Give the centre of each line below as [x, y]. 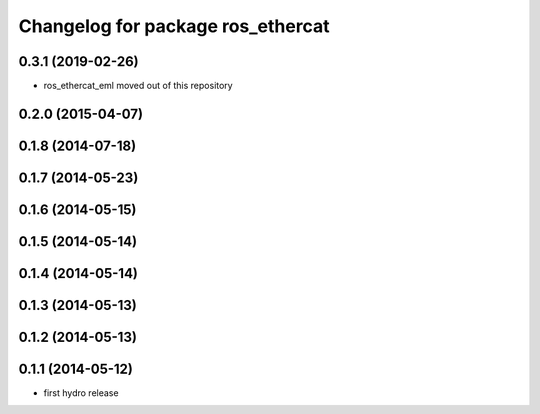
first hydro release [81, 393]
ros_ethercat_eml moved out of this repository [138, 86]
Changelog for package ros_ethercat [174, 26]
